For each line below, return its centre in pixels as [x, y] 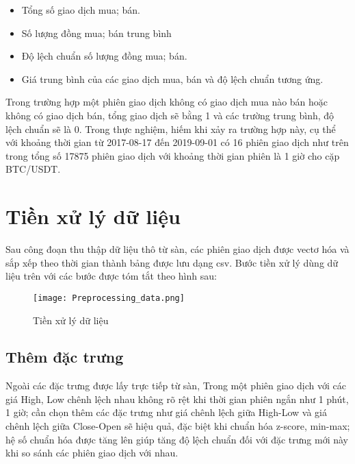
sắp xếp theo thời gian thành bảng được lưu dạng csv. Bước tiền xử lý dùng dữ [172, 262]
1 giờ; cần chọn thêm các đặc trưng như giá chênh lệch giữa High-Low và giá [166, 412]
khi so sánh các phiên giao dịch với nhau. [92, 453]
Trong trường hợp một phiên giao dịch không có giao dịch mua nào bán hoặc [167, 102]
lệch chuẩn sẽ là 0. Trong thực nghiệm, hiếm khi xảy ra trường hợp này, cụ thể [171, 129]
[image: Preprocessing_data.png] [109, 298]
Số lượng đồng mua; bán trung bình [96, 33]
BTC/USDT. [33, 169]
